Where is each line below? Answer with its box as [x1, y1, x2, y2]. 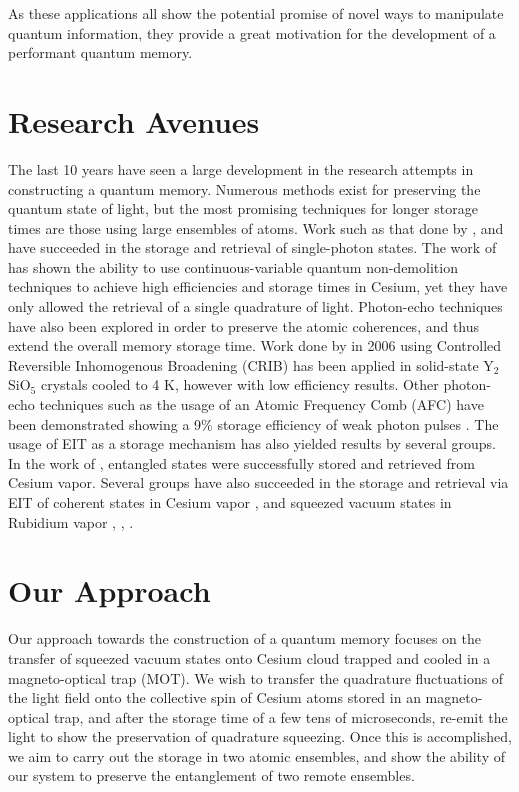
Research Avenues [8, 100, 260, 141]
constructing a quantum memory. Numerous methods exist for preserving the [8, 178, 481, 199]
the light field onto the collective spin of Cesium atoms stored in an [8, 687, 421, 708]
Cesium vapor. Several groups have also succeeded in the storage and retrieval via [8, 472, 509, 493]
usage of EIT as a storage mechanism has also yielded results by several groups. [8, 433, 496, 454]
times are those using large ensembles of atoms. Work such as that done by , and [8, 217, 504, 238]
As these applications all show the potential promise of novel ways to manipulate [8, 3, 504, 23]
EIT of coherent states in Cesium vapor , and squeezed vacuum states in [8, 492, 452, 512]
